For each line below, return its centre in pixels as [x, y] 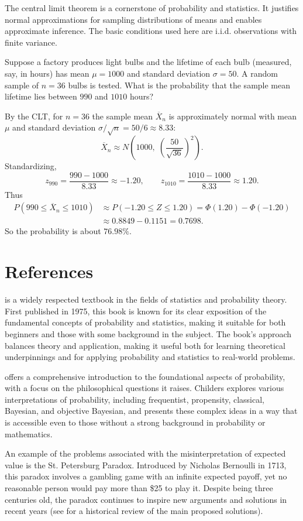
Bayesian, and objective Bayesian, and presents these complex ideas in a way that [151, 411]
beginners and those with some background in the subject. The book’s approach [148, 333]
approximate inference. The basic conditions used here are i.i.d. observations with [151, 31]
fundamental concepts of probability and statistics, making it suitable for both [145, 322]
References [49, 271]
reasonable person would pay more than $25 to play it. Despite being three [139, 488]
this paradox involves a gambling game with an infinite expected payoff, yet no [146, 476]
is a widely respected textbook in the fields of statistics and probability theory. [146, 299]
